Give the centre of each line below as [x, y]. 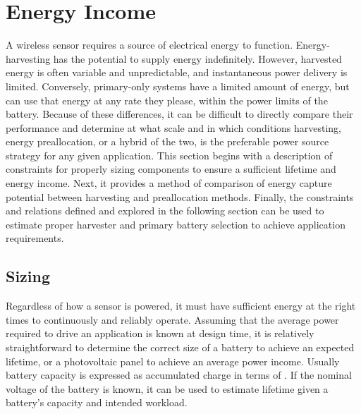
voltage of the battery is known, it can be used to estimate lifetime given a [167, 388]
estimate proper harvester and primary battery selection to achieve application [176, 224]
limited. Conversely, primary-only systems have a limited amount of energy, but [178, 86]
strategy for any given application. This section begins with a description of [169, 155]
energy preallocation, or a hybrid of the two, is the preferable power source [167, 141]
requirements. [35, 238]
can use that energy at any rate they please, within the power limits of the [167, 100]
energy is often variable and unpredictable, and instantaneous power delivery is [177, 72]
